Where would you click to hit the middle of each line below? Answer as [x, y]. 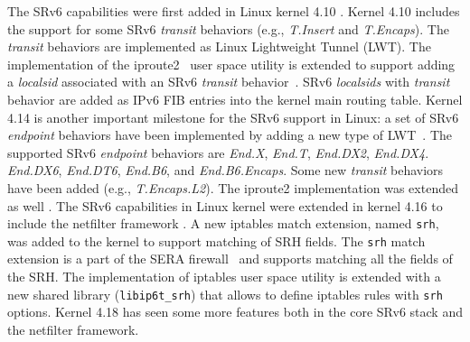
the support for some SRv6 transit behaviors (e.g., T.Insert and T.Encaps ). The [228, 28]
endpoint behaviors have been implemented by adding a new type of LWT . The [230, 135]
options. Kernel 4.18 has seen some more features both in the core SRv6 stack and [235, 312]
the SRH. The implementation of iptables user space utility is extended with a [224, 277]
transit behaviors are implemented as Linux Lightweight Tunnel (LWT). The [219, 46]
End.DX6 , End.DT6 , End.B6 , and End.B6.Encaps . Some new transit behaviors [226, 170]
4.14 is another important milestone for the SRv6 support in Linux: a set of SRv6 [233, 117]
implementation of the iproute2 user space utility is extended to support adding [231, 64]
